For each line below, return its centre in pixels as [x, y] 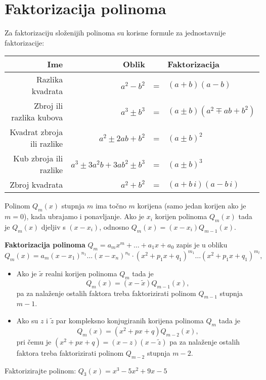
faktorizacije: [25, 42]
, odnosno [114, 226]
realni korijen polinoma [81, 273]
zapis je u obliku [202, 244]
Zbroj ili [49, 106]
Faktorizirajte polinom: [40, 370]
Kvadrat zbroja [36, 132]
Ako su [27, 320]
